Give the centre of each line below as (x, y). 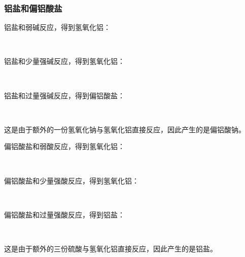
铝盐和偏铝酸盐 (33, 8)
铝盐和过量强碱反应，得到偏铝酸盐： (64, 95)
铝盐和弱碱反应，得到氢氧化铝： (57, 27)
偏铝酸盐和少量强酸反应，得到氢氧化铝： (72, 180)
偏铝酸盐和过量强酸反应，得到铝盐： (64, 214)
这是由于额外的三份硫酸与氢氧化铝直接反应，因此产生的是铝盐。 (111, 248)
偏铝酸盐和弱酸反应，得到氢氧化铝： (64, 146)
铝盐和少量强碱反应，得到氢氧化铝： (64, 61)
